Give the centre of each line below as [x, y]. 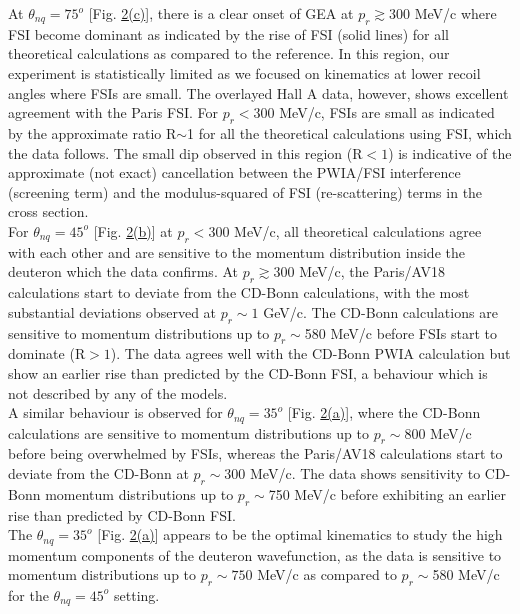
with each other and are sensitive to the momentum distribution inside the [236, 251]
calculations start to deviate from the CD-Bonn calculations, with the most [239, 292]
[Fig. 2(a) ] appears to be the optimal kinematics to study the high [300, 534]
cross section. [48, 211]
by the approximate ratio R [92, 132]
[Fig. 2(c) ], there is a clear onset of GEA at [221, 13]
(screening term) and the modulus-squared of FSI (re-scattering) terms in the [245, 191]
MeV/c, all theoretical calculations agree [358, 230]
